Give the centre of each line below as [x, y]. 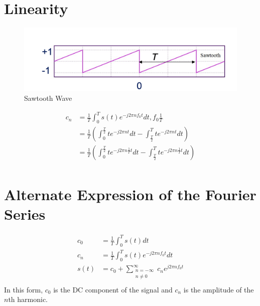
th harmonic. [28, 299]
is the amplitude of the [219, 289]
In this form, [24, 289]
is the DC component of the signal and [113, 289]
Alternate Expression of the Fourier [130, 194]
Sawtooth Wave [48, 98]
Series [25, 214]
